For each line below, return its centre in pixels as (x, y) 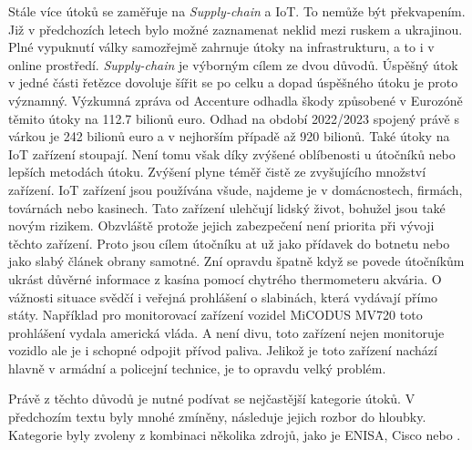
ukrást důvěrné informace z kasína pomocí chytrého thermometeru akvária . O (225, 278)
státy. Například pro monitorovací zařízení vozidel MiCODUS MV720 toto (215, 315)
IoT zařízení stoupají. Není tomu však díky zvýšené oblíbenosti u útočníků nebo (232, 153)
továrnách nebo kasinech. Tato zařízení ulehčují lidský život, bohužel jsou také (227, 207)
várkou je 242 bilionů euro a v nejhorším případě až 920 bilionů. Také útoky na (229, 136)
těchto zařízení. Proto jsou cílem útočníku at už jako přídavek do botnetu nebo (229, 243)
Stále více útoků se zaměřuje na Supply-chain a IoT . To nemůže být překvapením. (237, 11)
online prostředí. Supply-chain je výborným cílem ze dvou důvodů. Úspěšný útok (233, 64)
